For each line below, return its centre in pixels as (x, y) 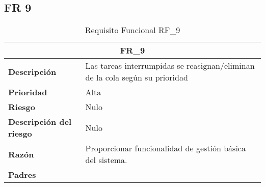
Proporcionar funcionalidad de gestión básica (165, 148)
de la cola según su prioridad (137, 77)
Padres (22, 175)
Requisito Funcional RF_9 (132, 30)
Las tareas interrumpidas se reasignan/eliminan (170, 66)
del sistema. (106, 160)
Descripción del (40, 122)
